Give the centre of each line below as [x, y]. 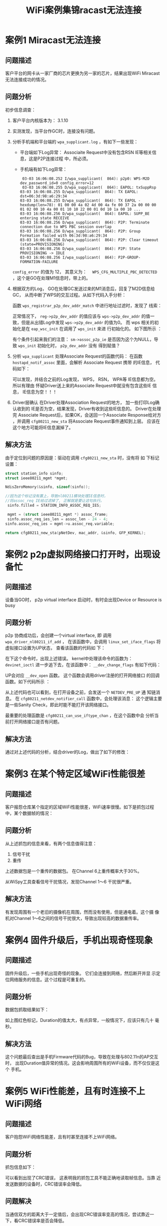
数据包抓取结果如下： [27, 1010]
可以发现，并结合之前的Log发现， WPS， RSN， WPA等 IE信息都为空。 [85, 379]
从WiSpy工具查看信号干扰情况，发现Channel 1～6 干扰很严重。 [70, 881]
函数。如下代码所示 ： [28, 682]
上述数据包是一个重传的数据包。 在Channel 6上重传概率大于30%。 [74, 871]
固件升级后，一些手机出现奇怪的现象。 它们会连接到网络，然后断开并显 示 [81, 973]
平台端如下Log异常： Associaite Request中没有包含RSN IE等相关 [86, 152]
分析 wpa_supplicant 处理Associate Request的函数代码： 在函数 [78, 356]
